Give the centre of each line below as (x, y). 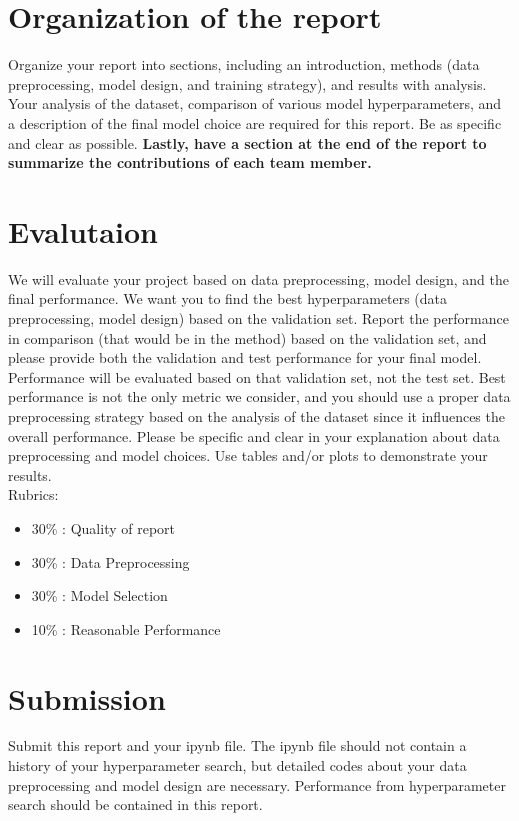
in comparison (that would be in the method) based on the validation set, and (247, 337)
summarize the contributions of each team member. (190, 162)
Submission (87, 697)
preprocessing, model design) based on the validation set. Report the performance (258, 318)
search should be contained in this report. (135, 804)
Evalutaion (83, 230)
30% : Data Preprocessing (110, 561)
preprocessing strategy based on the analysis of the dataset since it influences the (256, 415)
